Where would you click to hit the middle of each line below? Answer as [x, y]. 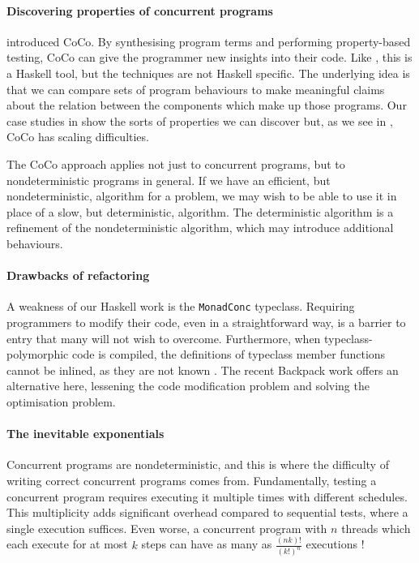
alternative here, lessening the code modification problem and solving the [188, 386]
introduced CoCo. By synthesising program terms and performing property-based [209, 41]
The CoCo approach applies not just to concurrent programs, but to [176, 163]
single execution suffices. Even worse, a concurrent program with [167, 528]
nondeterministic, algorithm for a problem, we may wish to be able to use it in [202, 196]
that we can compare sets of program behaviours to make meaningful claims [196, 89]
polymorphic [38, 354]
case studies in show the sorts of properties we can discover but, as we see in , [200, 120]
